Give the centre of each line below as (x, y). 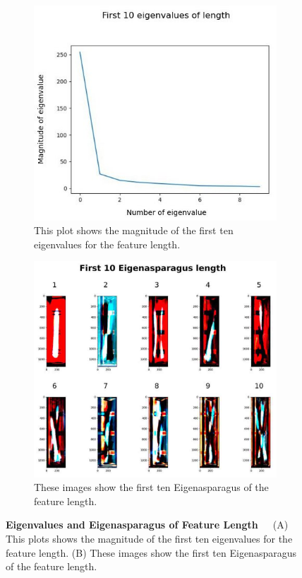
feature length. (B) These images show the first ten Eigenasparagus (151, 552)
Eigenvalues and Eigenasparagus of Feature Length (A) (147, 525)
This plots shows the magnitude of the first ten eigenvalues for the (149, 538)
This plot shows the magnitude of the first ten (134, 230)
